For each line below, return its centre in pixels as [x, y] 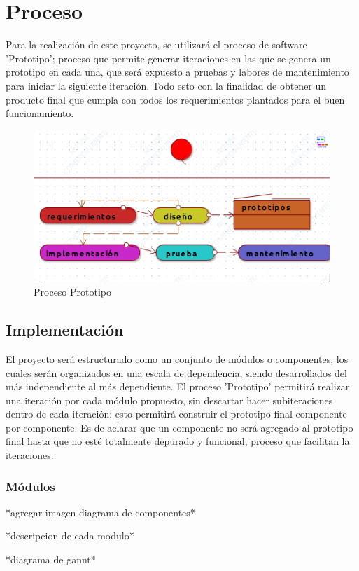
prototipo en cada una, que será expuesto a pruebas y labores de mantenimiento [177, 72]
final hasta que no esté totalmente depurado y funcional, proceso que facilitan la [178, 441]
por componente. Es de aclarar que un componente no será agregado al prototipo [179, 427]
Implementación [65, 330]
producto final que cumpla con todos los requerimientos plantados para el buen [175, 99]
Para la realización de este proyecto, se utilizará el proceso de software [156, 44]
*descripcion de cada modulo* [70, 536]
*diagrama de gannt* [51, 559]
